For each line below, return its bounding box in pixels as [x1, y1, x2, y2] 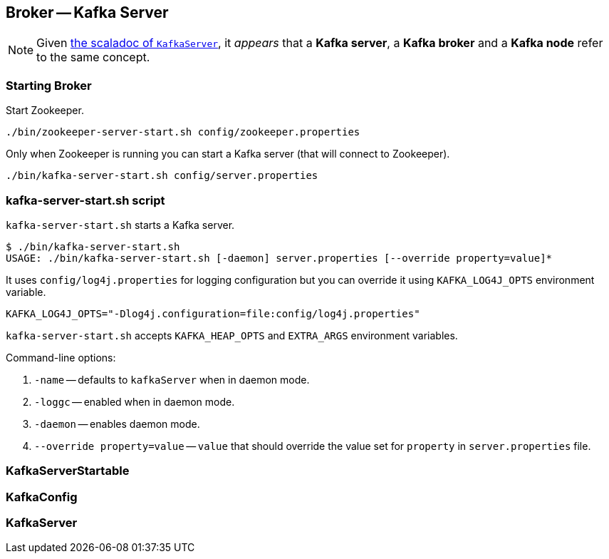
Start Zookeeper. [6, 104, 84, 117]
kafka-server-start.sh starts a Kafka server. [6, 218, 235, 231]
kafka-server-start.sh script [6, 193, 165, 207]
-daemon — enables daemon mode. [34, 417, 200, 430]
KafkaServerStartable [6, 463, 130, 478]
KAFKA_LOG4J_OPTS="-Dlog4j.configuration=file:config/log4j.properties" [6, 307, 420, 319]
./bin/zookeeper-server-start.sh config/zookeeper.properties [6, 126, 360, 138]
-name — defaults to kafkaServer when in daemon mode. [34, 373, 310, 386]
